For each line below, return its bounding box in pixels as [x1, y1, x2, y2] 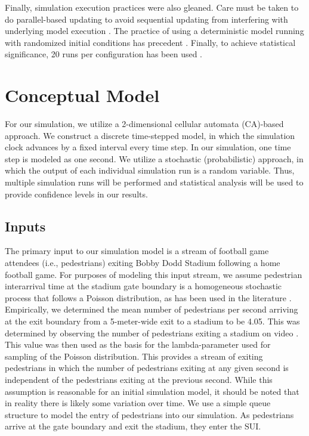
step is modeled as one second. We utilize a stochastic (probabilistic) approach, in [5, 152, 304, 165]
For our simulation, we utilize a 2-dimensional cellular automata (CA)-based [5, 117, 284, 130]
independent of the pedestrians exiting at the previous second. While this [5, 373, 273, 385]
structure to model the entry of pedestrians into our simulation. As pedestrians [5, 408, 294, 420]
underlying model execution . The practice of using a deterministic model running [5, 24, 304, 37]
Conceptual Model [5, 83, 160, 107]
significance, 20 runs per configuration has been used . [5, 48, 203, 60]
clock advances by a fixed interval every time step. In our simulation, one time [5, 141, 291, 153]
